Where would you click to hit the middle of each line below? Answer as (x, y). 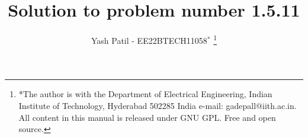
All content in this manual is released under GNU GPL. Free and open (147, 117)
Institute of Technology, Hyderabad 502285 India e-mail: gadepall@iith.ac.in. (158, 105)
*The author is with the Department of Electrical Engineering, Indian (145, 94)
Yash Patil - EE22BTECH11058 (149, 40)
